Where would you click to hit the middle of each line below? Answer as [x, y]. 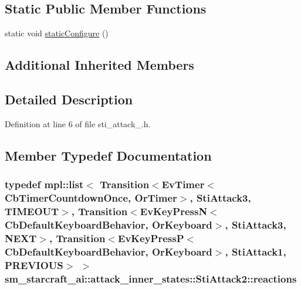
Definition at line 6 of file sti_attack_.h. [78, 123]
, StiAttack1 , [256, 251]
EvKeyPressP [151, 238]
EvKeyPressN [174, 211]
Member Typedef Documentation [108, 155]
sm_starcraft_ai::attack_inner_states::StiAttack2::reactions [151, 278]
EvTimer [183, 184]
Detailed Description [69, 99]
